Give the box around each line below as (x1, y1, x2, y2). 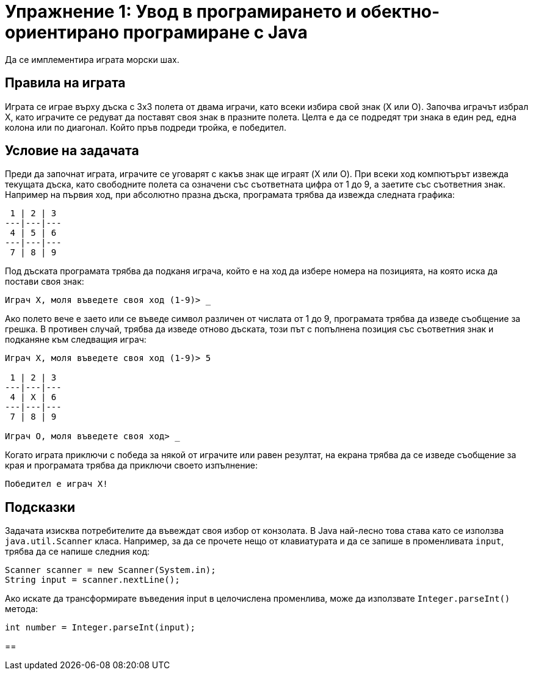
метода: (5, 604, 38, 615)
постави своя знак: (5, 276, 84, 287)
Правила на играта (5, 75, 126, 91)
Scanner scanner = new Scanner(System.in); (5, 565, 216, 575)
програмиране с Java (123, 22, 308, 43)
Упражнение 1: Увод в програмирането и (5, 1, 357, 22)
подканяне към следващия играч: (5, 334, 147, 345)
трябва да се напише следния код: (5, 546, 150, 557)
